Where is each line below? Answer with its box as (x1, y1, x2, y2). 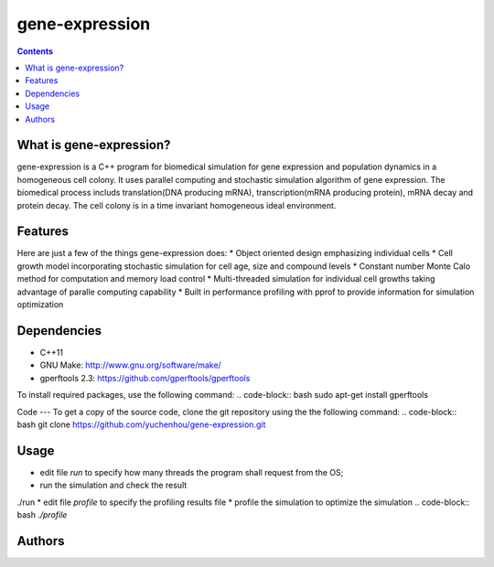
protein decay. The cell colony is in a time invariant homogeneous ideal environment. (16, 199, 337, 210)
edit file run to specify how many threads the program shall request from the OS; (39, 466, 344, 477)
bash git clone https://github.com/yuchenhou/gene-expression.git (16, 419, 266, 430)
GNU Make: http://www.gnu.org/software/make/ (39, 359, 221, 370)
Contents (16, 46, 54, 57)
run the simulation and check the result (39, 480, 188, 491)
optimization (16, 299, 64, 310)
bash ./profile (16, 508, 68, 520)
